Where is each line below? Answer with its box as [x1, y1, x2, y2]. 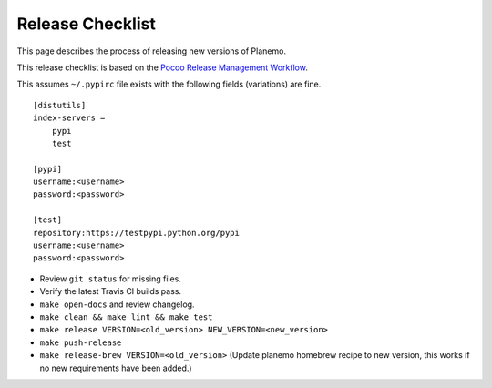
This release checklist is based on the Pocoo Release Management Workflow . [16, 62, 309, 73]
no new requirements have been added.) [39, 362, 192, 373]
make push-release [39, 337, 122, 348]
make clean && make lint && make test [39, 311, 213, 322]
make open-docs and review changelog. [39, 299, 195, 310]
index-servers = [33, 113, 106, 123]
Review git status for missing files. [39, 273, 182, 284]
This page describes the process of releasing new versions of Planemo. [16, 46, 287, 56]
